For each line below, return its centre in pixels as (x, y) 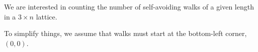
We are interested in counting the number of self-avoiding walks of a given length (129, 6)
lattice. (47, 16)
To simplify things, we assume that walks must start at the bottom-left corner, (125, 33)
